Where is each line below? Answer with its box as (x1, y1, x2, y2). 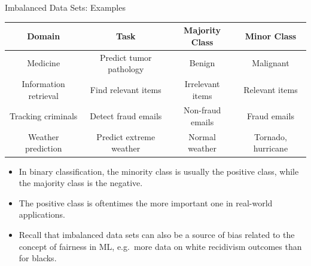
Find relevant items (90, 83, 161, 95)
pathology (108, 63, 144, 75)
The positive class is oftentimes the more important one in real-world (19, 196, 273, 209)
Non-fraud (183, 104, 221, 116)
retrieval (28, 89, 59, 101)
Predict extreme (96, 130, 155, 143)
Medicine (27, 57, 60, 69)
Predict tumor (99, 51, 152, 63)
